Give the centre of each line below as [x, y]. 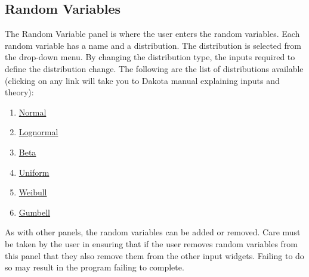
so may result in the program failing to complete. [95, 267]
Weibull [33, 192]
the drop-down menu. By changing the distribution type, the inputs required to [150, 57]
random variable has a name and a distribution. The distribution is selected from [153, 45]
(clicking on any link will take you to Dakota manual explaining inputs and [142, 80]
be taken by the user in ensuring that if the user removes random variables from [152, 243]
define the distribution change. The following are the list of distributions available [154, 68]
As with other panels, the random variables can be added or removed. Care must [153, 232]
